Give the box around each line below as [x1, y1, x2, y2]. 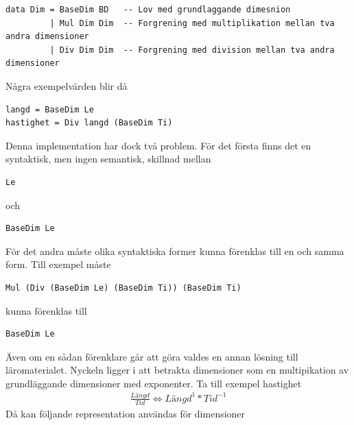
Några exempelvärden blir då [5, 78, 128, 93]
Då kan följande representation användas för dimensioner [5, 406, 246, 421]
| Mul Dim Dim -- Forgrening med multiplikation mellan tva [49, 18, 335, 28]
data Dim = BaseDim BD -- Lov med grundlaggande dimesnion [5, 5, 291, 14]
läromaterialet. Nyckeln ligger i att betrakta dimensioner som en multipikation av [5, 363, 349, 377]
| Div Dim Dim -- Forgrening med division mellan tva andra [49, 45, 335, 55]
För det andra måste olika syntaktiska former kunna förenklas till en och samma [5, 243, 344, 258]
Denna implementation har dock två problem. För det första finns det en [5, 138, 311, 152]
